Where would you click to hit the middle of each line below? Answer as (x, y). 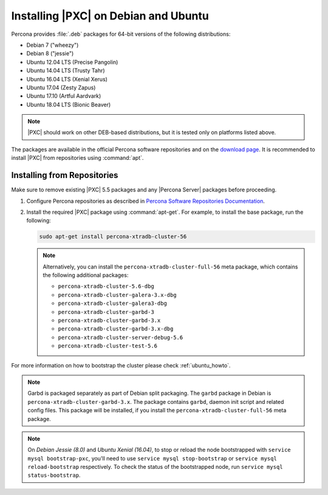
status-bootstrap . (54, 475)
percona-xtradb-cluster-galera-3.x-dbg (117, 295)
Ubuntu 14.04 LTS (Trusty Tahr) (66, 70)
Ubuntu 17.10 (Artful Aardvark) (64, 96)
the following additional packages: (86, 275)
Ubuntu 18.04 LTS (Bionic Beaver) (69, 104)
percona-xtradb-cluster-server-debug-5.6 (121, 337)
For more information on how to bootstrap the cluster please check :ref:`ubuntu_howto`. (121, 365)
